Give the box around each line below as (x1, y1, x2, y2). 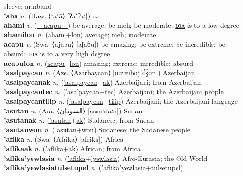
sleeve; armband (4, 1, 51, 11)
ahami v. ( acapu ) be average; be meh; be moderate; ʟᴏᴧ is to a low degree (4, 20, 239, 30)
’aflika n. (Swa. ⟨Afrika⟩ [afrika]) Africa (4, 134, 124, 144)
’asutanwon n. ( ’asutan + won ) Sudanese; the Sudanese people (4, 124, 191, 134)
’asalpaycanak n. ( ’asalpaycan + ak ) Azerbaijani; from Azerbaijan (4, 77, 201, 87)
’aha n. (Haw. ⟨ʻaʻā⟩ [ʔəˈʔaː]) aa (4, 10, 99, 20)
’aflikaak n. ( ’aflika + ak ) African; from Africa (4, 143, 141, 153)
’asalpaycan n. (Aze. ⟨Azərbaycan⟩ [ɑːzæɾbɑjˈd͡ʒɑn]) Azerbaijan (4, 67, 195, 78)
